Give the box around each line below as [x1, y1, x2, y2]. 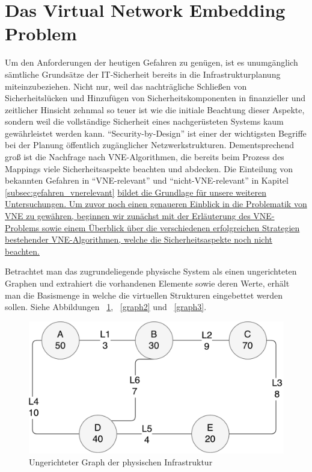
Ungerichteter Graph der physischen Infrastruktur [29, 455, 213, 468]
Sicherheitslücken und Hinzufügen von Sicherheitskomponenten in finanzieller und [5, 92, 306, 104]
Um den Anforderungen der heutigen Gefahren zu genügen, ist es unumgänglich [5, 56, 298, 69]
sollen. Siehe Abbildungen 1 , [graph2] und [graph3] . [5, 300, 207, 313]
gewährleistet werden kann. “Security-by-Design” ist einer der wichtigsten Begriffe [5, 126, 307, 139]
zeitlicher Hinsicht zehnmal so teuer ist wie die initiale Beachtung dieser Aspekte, [5, 103, 305, 116]
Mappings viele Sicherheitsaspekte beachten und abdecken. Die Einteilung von [5, 162, 293, 175]
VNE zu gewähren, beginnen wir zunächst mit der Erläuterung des [5, 210, 251, 222]
